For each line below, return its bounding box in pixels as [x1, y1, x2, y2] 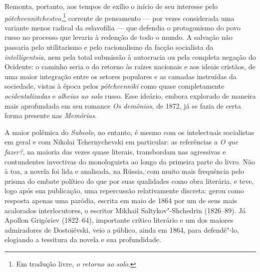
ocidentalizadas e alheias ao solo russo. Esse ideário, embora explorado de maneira [4, 91, 256, 101]
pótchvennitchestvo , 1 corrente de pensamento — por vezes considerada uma [4, 11, 235, 23]
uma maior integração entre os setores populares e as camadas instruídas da [4, 71, 237, 81]
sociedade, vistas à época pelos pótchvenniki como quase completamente [4, 81, 225, 91]
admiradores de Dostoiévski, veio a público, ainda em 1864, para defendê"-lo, [4, 224, 240, 235]
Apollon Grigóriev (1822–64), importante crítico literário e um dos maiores [4, 215, 234, 225]
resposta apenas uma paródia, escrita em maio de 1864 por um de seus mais [4, 195, 237, 205]
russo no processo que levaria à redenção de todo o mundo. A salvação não [4, 32, 233, 42]
